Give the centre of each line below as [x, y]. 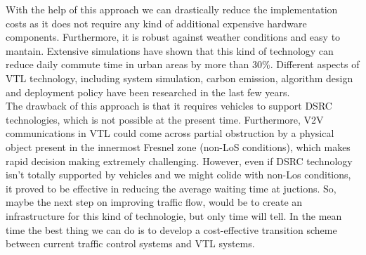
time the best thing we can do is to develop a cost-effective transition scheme [171, 229]
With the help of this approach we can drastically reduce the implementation [172, 9]
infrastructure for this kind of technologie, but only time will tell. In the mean [174, 215]
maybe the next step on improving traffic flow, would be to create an [154, 202]
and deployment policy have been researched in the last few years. [148, 92]
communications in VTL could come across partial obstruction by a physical [170, 133]
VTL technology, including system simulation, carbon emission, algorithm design [179, 78]
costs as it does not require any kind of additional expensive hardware [156, 23]
